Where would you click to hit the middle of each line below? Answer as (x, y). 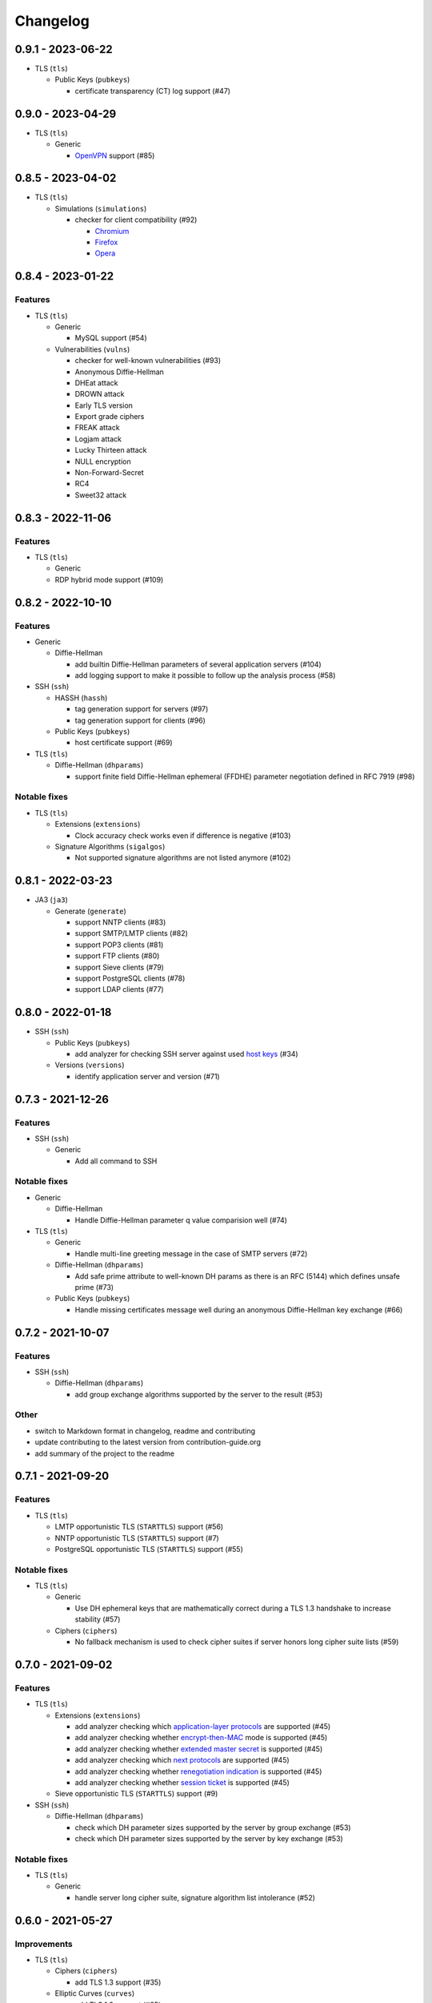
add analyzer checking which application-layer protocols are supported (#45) (203, 1726)
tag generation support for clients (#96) (140, 720)
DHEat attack (96, 383)
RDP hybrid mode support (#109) (109, 579)
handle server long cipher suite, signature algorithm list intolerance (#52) (195, 1897)
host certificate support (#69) (124, 743)
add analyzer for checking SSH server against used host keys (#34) (187, 1054)
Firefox (106, 242)
